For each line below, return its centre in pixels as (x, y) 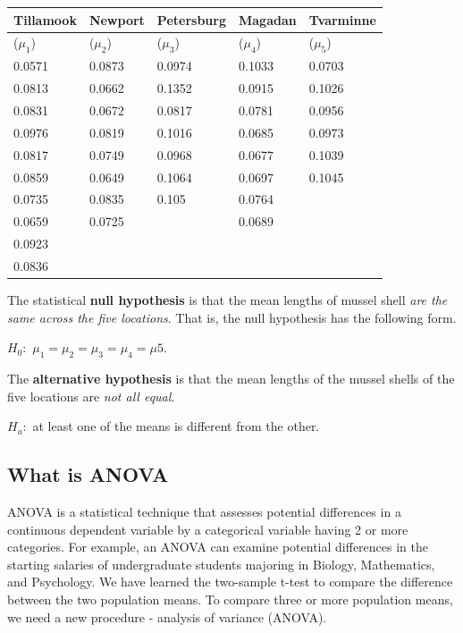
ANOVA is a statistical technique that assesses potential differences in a (204, 512)
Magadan (267, 19)
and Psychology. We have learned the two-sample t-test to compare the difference (230, 582)
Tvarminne (342, 19)
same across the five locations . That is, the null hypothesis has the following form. (232, 317)
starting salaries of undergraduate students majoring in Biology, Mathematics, (221, 564)
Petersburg (191, 19)
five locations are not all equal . (91, 396)
